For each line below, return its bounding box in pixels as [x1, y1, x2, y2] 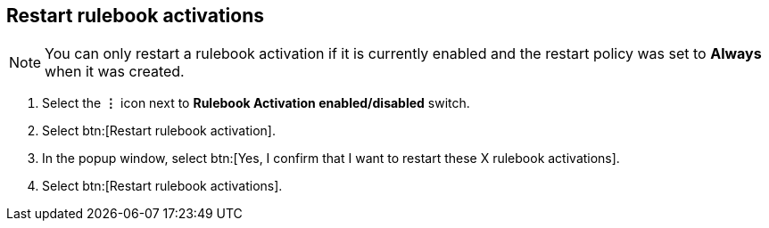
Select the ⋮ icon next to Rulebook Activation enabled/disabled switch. [42, 95, 470, 111]
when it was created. [45, 62, 185, 81]
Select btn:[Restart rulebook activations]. [42, 178, 283, 194]
